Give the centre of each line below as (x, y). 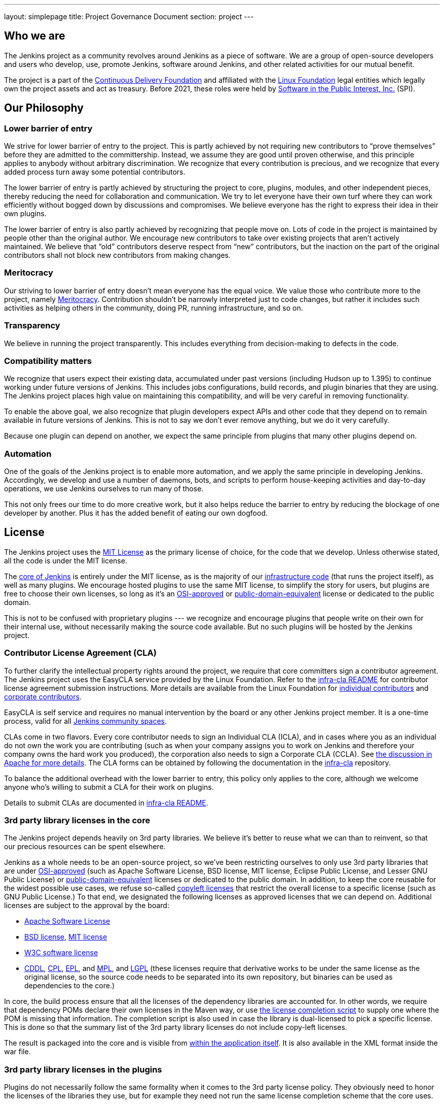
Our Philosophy (44, 108)
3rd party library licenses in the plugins (83, 1069)
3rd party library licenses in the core (77, 821)
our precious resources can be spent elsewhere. (85, 847)
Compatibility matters (48, 361)
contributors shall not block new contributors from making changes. (118, 255)
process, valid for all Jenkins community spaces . (86, 721)
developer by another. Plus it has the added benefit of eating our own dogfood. (136, 513)
